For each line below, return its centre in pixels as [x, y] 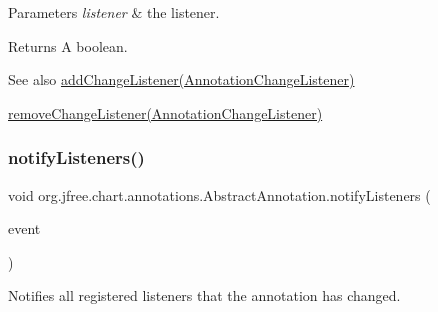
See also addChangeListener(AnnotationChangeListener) [181, 79]
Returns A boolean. [68, 45]
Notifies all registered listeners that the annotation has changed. [204, 295]
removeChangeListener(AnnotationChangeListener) [165, 112]
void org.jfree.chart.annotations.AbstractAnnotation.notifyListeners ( [219, 194]
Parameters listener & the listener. [114, 12]
